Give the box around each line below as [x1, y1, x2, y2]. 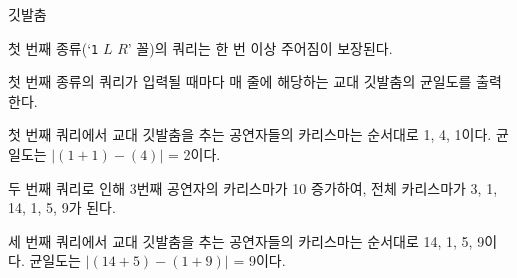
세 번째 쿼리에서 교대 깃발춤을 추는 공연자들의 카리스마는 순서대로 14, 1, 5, [8, 230, 473, 251]
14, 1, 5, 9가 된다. [8, 197, 116, 218]
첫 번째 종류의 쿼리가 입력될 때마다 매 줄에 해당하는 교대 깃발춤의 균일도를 [8, 71, 472, 92]
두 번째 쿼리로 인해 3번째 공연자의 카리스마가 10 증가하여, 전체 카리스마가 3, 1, [8, 177, 498, 198]
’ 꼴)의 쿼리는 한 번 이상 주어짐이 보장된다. [127, 37, 393, 58]
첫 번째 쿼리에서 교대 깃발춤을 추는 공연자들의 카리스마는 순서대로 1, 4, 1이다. [8, 124, 492, 145]
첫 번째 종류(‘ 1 [8, 37, 99, 58]
